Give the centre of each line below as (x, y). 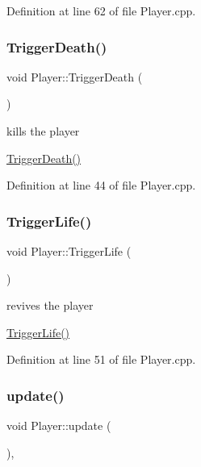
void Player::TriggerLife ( (69, 251)
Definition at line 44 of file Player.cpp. (101, 185)
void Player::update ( (59, 425)
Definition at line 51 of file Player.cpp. (101, 359)
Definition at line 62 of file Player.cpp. (101, 10)
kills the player (43, 131)
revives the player (50, 305)
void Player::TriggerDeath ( (75, 76)
